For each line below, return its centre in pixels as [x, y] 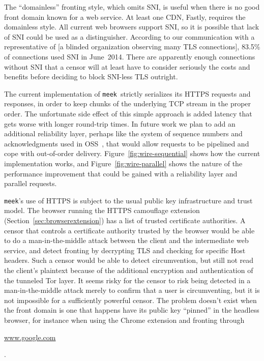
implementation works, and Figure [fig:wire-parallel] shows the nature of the [123, 163]
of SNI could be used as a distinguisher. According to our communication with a [129, 36]
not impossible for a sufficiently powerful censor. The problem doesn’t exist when [130, 300]
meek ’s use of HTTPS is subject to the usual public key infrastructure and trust [128, 200]
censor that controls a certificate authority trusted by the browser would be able [129, 230]
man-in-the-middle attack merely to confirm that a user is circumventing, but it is [132, 290]
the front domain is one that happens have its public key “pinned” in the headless [132, 310]
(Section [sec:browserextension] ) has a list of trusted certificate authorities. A [125, 220]
